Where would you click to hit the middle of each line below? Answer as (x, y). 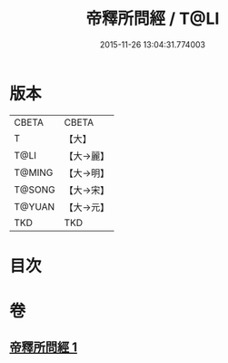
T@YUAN (35, 206)
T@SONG (35, 190)
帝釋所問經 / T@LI (153, 19)
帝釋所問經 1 (44, 347)
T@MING (34, 172)
